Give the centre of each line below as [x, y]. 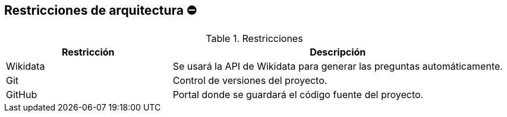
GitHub [22, 95]
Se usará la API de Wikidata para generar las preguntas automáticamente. [338, 66]
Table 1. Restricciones [254, 39]
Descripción [338, 52]
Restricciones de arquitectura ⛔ [100, 10]
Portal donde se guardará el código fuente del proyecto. [298, 95]
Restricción [88, 52]
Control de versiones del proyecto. [250, 81]
